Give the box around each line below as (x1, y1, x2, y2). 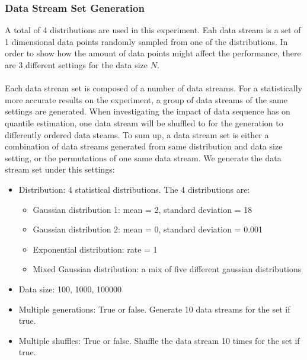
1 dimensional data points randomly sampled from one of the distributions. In (5, 35, 288, 47)
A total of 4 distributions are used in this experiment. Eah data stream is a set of (5, 24, 301, 36)
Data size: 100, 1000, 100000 (18, 282, 122, 295)
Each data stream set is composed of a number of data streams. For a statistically (5, 82, 302, 94)
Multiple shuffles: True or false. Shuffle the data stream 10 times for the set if (18, 334, 300, 346)
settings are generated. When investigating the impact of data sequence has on (5, 105, 290, 117)
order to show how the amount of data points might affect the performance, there (5, 47, 301, 59)
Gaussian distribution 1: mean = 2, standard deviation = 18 (33, 203, 252, 215)
